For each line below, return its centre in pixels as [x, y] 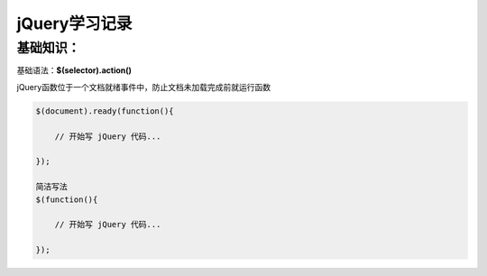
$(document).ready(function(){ [105, 111]
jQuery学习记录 [74, 23]
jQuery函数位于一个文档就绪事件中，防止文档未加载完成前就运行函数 [143, 87]
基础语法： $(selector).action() [74, 70]
